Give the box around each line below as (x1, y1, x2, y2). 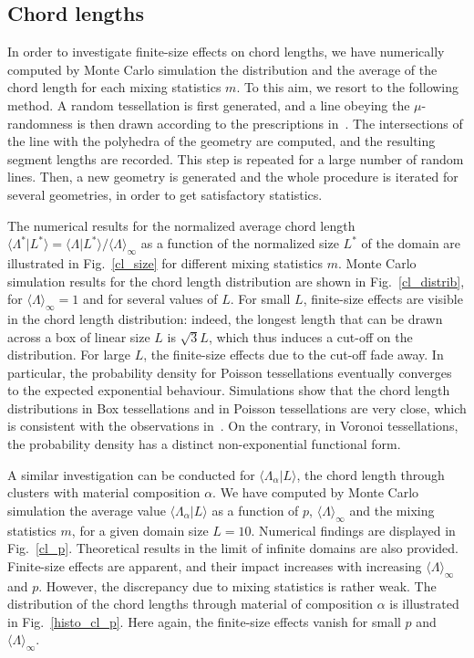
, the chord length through (296, 465, 445, 484)
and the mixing (349, 500, 435, 519)
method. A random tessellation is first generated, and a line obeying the (7, 95, 410, 114)
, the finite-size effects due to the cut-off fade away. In (143, 345, 444, 364)
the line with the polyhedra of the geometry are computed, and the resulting (7, 131, 436, 151)
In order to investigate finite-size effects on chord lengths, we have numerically (7, 42, 445, 61)
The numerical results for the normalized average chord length (7, 215, 355, 235)
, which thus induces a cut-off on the (208, 327, 413, 346)
